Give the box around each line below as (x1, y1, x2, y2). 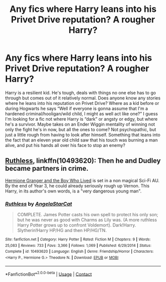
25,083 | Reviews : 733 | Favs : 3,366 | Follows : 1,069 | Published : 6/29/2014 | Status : (5, 243, 152, 248)
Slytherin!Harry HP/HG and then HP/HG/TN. (17, 228, 107, 234)
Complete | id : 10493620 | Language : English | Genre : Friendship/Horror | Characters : (5, 249, 154, 254)
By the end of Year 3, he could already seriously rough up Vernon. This (5, 183, 150, 188)
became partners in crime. (5, 164, 89, 173)
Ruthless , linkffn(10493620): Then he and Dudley (5, 157, 161, 165)
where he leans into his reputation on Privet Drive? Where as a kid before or (5, 100, 160, 106)
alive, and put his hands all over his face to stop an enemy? (5, 142, 125, 148)
